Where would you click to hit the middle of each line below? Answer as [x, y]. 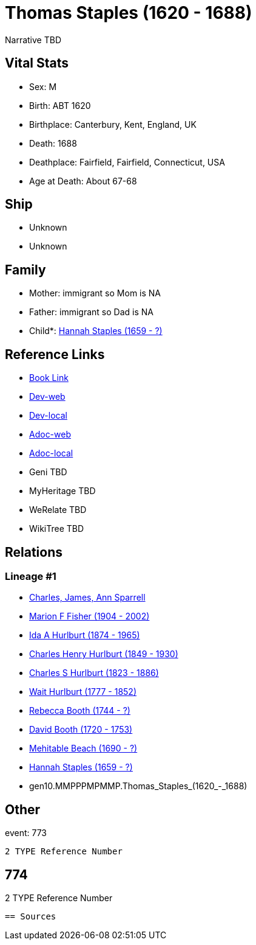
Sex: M [43, 86]
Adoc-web [50, 434]
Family [25, 270]
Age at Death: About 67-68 [83, 181]
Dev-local [48, 416]
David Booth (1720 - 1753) [81, 730]
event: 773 [26, 833]
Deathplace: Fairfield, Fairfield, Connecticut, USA [127, 162]
